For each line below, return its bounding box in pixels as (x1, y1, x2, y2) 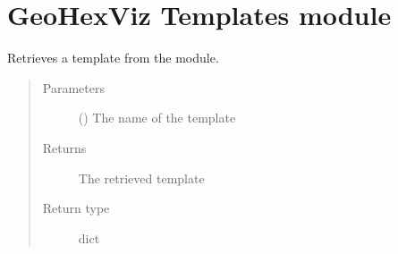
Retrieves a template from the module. (7, 48, 219, 67)
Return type (42, 199, 110, 217)
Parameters (42, 78, 105, 97)
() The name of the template (78, 108, 236, 127)
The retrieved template (78, 168, 205, 187)
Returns (42, 138, 87, 157)
